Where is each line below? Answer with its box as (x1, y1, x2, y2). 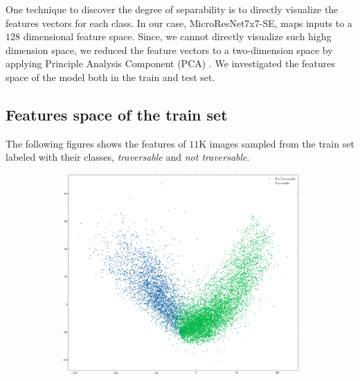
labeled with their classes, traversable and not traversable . (6, 150, 250, 164)
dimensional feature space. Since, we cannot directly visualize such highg (23, 29, 332, 44)
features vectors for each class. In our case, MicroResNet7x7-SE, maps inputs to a (6, 15, 352, 30)
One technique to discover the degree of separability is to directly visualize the (6, 2, 339, 16)
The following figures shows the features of (6, 136, 186, 150)
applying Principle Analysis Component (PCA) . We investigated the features (6, 56, 336, 71)
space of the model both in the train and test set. (6, 69, 215, 84)
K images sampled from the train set (199, 136, 354, 150)
